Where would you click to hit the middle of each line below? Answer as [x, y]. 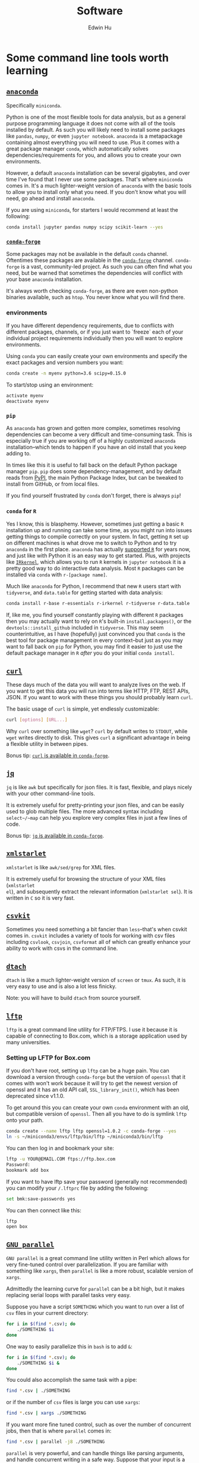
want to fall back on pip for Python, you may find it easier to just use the [94, 647]
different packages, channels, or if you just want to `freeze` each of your [95, 332]
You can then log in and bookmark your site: [60, 1148]
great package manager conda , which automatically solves [77, 149]
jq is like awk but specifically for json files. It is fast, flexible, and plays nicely [99, 787]
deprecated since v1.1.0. [36, 1096]
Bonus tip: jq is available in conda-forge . [55, 835]
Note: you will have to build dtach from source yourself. [74, 998]
